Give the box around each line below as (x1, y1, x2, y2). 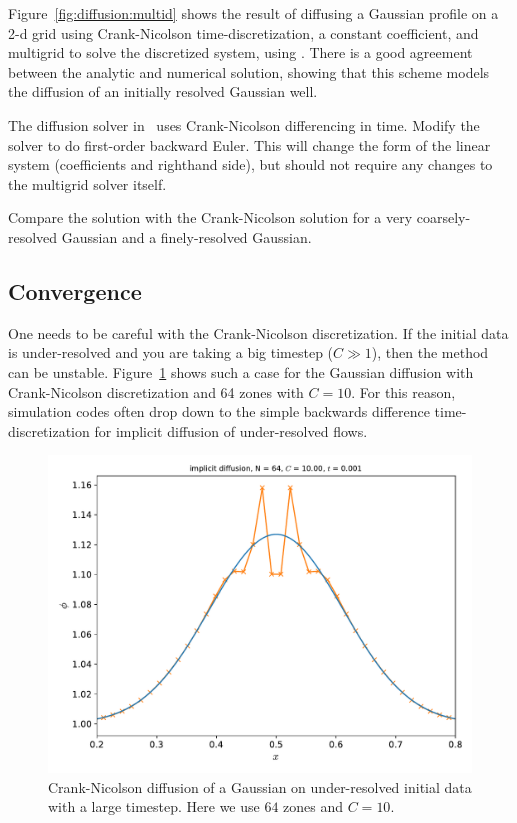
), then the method (371, 342, 489, 363)
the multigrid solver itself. (8, 173, 167, 194)
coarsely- (416, 207, 471, 228)
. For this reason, (351, 381, 456, 402)
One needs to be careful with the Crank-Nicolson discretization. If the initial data (8, 322, 509, 343)
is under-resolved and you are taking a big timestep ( (8, 342, 334, 363)
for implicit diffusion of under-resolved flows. (94, 420, 368, 441)
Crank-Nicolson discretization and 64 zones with (8, 381, 304, 402)
